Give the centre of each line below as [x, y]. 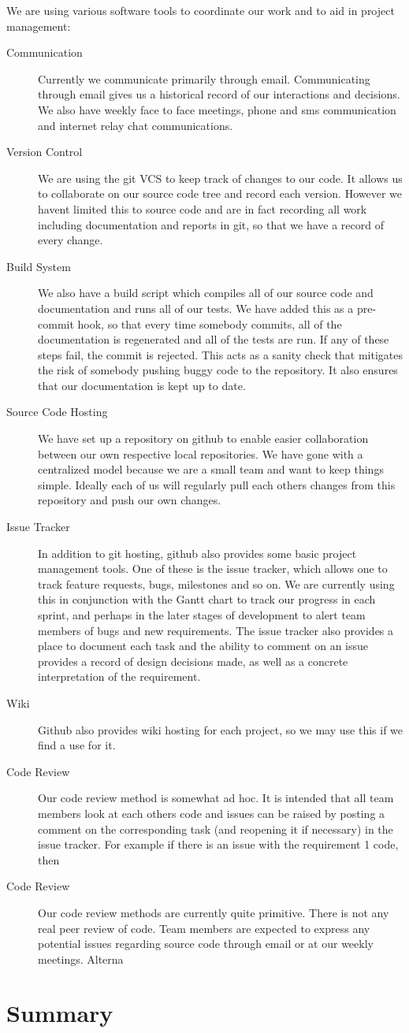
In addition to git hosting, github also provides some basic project [197, 553]
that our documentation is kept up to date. [142, 385]
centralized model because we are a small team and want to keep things [211, 469]
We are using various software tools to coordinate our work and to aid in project [201, 10]
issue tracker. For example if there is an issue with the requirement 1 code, [218, 844]
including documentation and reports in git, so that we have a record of [211, 224]
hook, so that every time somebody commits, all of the [210, 323]
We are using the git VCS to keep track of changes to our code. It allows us [220, 178]
